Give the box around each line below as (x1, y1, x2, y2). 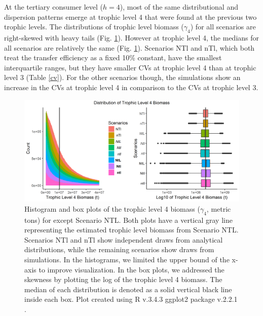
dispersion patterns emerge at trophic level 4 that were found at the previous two (4, 11, 257, 22)
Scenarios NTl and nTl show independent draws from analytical (24, 234, 223, 245)
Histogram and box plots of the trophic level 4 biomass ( (24, 203, 200, 214)
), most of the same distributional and (120, 2, 238, 12)
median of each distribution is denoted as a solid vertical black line (24, 284, 232, 294)
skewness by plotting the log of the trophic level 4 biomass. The (24, 274, 222, 285)
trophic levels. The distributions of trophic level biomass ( (4, 21, 184, 32)
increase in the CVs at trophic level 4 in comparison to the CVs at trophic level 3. (4, 82, 258, 92)
